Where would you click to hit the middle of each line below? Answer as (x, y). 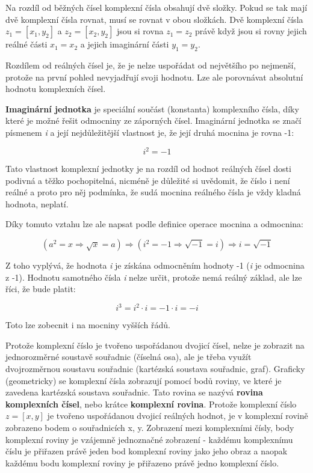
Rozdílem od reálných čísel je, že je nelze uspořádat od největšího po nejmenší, (151, 65)
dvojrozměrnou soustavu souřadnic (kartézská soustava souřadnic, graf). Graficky (155, 369)
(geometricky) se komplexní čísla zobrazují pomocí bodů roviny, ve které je (144, 380)
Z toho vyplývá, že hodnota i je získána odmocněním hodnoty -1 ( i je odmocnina (155, 265)
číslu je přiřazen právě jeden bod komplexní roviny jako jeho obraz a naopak (147, 451)
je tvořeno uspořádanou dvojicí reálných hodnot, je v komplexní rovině (178, 416)
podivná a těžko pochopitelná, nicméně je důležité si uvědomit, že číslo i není (148, 180)
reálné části (26, 44)
